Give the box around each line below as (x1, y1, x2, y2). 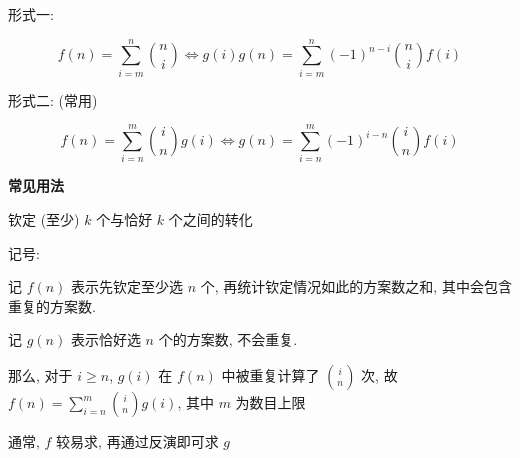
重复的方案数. (8, 295, 96, 316)
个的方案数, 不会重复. (158, 329, 298, 350)
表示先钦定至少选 (71, 276, 184, 297)
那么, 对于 (8, 365, 73, 385)
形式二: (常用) (8, 89, 98, 110)
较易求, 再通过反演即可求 (56, 431, 219, 451)
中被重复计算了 (221, 365, 320, 385)
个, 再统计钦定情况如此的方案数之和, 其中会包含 (200, 276, 512, 297)
